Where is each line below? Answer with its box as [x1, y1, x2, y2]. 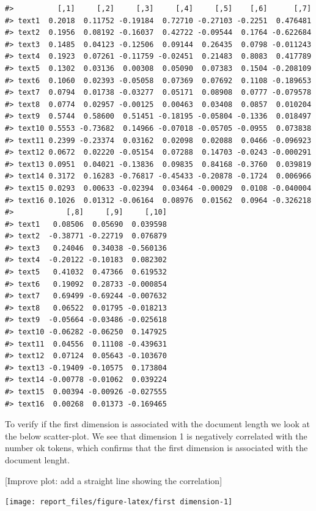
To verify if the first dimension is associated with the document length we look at [5, 417, 310, 430]
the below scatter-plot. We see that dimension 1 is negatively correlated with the [5, 429, 307, 442]
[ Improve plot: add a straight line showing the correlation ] [5, 474, 222, 487]
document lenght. [5, 453, 70, 466]
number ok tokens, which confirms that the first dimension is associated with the [5, 441, 308, 454]
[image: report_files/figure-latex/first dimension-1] [5, 498, 233, 507]
